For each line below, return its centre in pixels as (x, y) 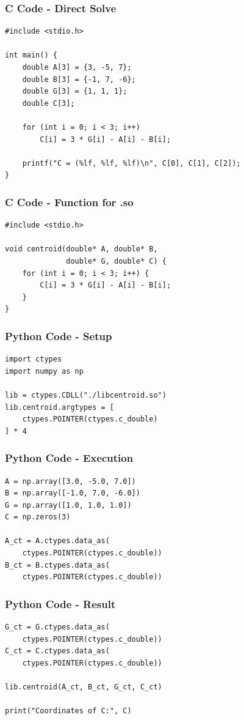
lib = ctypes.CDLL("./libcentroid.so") (86, 395)
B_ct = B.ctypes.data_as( (57, 565)
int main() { (31, 55)
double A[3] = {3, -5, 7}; (77, 67)
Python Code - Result (60, 603)
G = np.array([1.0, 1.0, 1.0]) (68, 505)
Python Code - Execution (69, 458)
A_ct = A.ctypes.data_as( (57, 541)
